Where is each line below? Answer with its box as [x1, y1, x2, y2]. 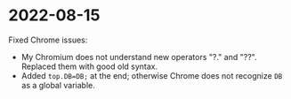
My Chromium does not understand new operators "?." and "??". [20, 51, 257, 62]
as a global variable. [20, 80, 95, 90]
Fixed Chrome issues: [8, 34, 88, 45]
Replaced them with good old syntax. [20, 61, 158, 72]
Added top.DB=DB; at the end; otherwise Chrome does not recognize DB [20, 70, 283, 80]
